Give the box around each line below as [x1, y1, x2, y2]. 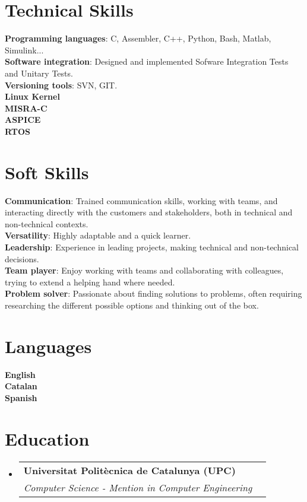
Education [5, 426, 90, 450]
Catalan [5, 380, 37, 392]
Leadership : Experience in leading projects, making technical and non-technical [5, 240, 299, 253]
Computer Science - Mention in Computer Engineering [23, 480, 252, 494]
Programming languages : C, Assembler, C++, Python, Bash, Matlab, [5, 32, 271, 45]
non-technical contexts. [5, 217, 88, 230]
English [5, 368, 36, 380]
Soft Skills [5, 160, 89, 184]
